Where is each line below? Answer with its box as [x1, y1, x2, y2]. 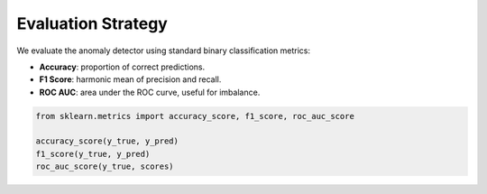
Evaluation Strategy [16, 14, 169, 33]
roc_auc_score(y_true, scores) [35, 162, 175, 171]
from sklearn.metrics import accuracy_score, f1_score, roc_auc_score [35, 111, 355, 121]
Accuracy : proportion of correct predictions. [39, 61, 206, 72]
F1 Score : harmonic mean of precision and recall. [39, 74, 222, 85]
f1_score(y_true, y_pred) [35, 149, 151, 159]
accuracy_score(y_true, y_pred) [35, 136, 179, 146]
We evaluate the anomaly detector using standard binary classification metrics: [16, 45, 311, 56]
